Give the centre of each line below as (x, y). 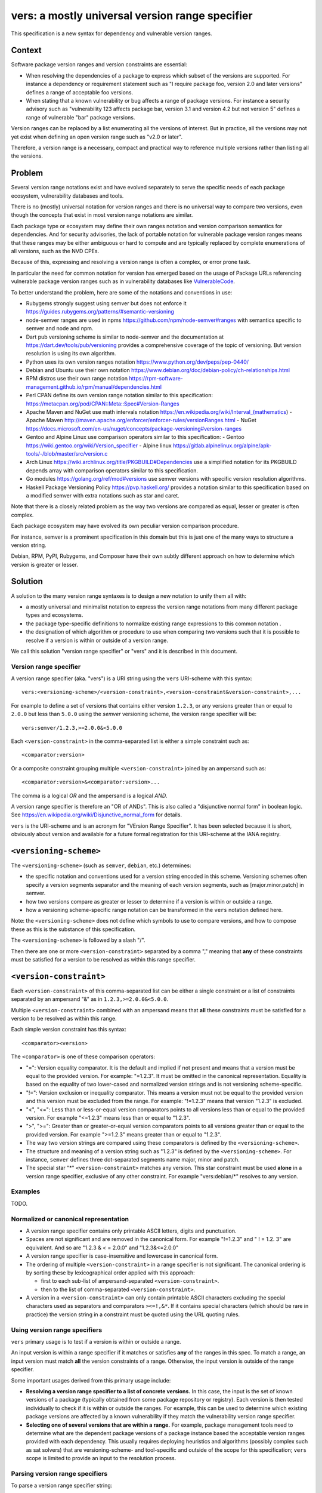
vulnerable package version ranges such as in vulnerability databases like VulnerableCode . (123, 281)
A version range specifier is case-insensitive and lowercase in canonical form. (122, 1256)
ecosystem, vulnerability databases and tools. (67, 196)
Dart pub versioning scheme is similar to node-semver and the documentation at (125, 337)
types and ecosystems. (55, 615)
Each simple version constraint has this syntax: (69, 1030)
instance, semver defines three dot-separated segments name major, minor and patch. (133, 1159)
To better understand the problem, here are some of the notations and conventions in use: (122, 292)
